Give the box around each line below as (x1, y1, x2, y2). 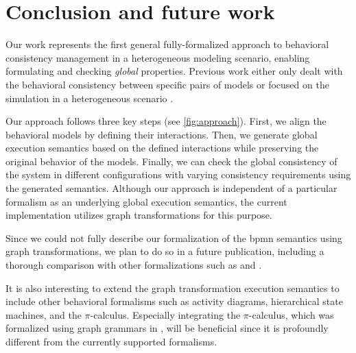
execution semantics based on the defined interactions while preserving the (5, 141, 319, 155)
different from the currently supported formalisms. (5, 334, 217, 348)
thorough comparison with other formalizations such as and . (5, 258, 262, 272)
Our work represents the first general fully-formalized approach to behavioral (5, 37, 329, 51)
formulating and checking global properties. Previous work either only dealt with (5, 64, 343, 78)
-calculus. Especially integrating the (90, 307, 241, 321)
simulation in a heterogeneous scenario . (5, 90, 174, 105)
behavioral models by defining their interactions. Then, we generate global (5, 127, 318, 141)
